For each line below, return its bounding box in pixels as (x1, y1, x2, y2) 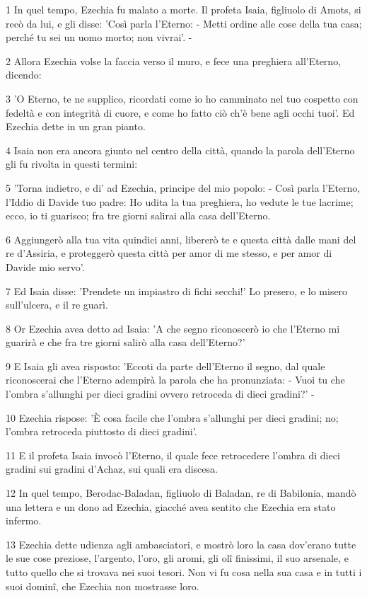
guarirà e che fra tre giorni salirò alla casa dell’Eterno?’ (6, 335, 245, 350)
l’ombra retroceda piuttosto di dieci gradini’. (6, 424, 197, 439)
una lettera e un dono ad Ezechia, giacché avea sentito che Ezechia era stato (6, 499, 336, 514)
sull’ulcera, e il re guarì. (6, 297, 108, 312)
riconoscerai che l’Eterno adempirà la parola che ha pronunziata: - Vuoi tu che (6, 372, 345, 387)
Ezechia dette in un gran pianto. (6, 119, 146, 134)
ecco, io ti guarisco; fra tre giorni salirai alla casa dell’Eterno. (6, 208, 271, 223)
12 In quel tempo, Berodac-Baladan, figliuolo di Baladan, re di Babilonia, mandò (6, 485, 356, 500)
